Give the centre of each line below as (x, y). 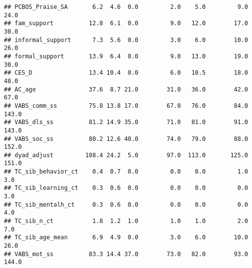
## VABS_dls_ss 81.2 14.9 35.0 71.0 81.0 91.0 (126, 122)
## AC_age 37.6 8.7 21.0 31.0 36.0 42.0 (126, 89)
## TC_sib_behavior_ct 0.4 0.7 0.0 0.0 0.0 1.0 (126, 172)
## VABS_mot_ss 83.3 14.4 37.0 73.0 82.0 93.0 (126, 254)
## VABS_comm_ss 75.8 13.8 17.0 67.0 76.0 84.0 (126, 106)
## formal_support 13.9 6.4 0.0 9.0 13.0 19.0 (126, 56)
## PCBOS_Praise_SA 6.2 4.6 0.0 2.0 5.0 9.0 (126, 7)
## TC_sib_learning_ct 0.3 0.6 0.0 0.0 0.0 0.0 (126, 188)
